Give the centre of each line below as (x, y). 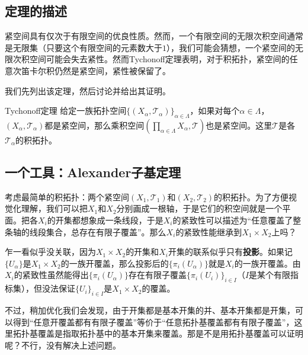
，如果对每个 (215, 111)
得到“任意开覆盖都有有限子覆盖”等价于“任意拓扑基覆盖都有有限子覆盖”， (153, 322)
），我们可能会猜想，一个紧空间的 (231, 47)
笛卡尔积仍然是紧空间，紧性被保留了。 (96, 70)
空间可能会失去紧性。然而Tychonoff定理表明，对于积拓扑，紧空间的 (159, 59)
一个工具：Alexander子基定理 (93, 172)
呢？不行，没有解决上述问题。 (63, 345)
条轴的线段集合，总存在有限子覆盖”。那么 (86, 231)
